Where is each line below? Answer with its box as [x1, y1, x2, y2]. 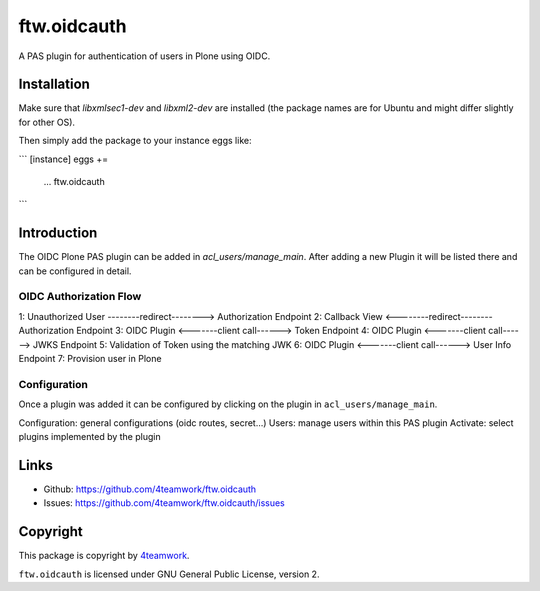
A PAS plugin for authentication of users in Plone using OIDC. [18, 50, 271, 62]
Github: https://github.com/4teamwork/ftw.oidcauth [43, 483, 257, 495]
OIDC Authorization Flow [18, 290, 142, 304]
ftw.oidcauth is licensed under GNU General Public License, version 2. [18, 568, 320, 580]
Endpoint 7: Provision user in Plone [18, 353, 162, 365]
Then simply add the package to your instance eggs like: [18, 135, 252, 147]
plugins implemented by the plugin [18, 430, 161, 442]
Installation [18, 76, 90, 93]
